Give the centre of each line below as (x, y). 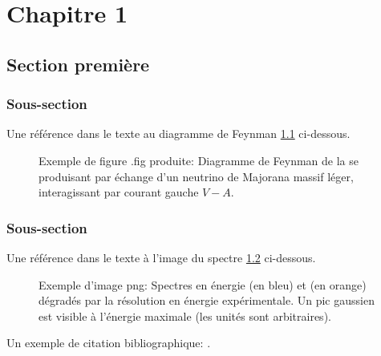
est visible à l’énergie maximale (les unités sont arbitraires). (185, 316)
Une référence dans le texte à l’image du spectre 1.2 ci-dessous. (161, 257)
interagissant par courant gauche (119, 192)
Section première (78, 64)
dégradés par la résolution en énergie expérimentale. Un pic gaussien (207, 300)
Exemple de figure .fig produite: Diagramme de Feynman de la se (199, 160)
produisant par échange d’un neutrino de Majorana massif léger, (196, 176)
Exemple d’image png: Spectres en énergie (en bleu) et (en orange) (203, 284)
